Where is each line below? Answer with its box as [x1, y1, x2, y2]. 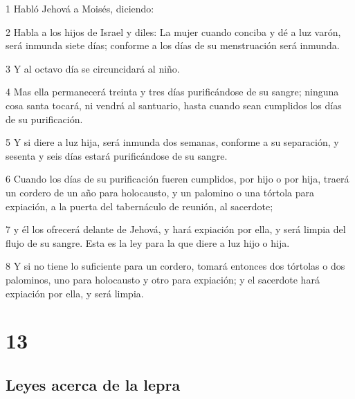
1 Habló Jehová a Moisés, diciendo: [6, 1, 154, 15]
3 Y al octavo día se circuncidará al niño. [6, 61, 180, 75]
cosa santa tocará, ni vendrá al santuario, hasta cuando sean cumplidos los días [6, 98, 342, 112]
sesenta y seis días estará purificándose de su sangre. [6, 148, 228, 163]
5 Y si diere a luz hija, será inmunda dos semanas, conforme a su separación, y [6, 135, 339, 149]
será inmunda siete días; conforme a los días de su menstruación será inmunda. [6, 38, 340, 53]
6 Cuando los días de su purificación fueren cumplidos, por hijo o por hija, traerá [6, 171, 349, 186]
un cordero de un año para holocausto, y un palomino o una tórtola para [6, 185, 314, 199]
